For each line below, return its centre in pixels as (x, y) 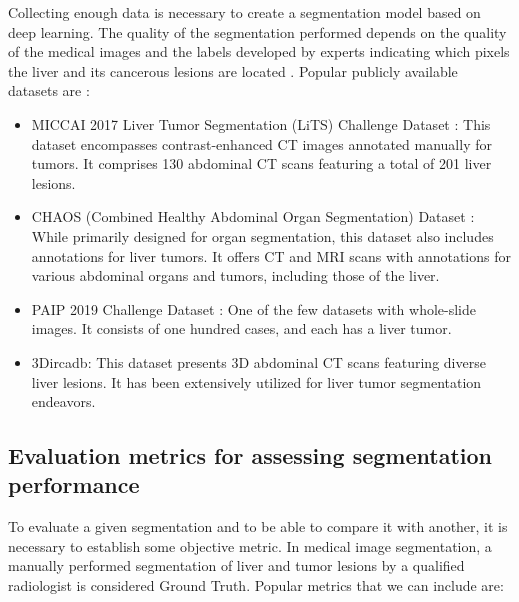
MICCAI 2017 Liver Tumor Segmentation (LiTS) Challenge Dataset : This (261, 123)
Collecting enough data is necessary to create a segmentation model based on (244, 12)
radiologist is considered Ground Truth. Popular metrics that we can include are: (256, 585)
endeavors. (63, 401)
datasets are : (49, 90)
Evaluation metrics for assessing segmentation (250, 455)
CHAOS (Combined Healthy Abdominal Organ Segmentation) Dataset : (253, 216)
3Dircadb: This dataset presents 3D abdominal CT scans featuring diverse (258, 361)
